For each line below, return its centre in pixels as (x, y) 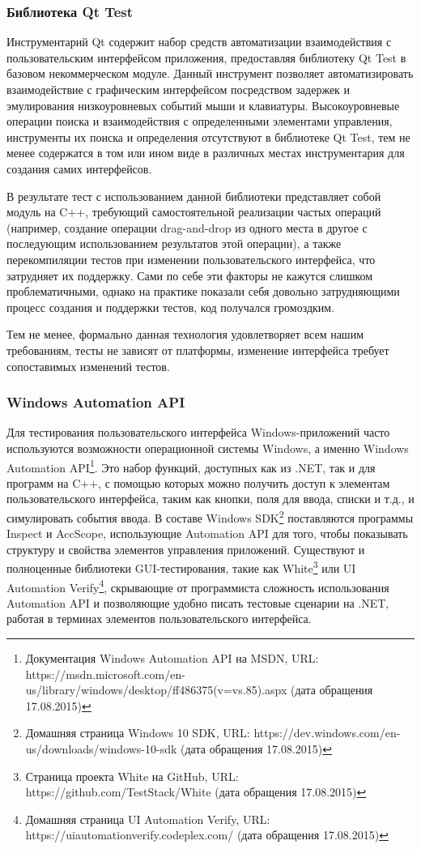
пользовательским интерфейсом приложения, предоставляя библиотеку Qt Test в (206, 57)
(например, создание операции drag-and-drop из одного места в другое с (187, 227)
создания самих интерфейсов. (79, 168)
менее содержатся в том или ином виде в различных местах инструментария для (206, 153)
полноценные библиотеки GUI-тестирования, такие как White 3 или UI (181, 567)
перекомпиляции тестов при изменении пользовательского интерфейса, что (191, 259)
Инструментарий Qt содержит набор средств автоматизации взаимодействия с (199, 42)
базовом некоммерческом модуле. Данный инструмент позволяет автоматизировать (210, 73)
